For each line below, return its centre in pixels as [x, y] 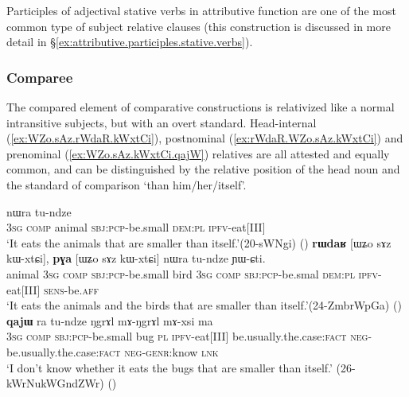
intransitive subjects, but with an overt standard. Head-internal [162, 122]
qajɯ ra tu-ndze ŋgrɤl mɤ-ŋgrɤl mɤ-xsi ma [110, 320]
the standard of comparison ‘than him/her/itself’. [127, 184]
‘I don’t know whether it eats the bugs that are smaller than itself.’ [169, 367]
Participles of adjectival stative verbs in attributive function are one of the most [201, 10]
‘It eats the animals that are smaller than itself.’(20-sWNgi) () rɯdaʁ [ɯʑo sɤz [199, 242]
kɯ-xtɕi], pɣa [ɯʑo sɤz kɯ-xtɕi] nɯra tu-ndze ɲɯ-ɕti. [136, 258]
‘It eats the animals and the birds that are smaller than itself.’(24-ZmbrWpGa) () [204, 305]
